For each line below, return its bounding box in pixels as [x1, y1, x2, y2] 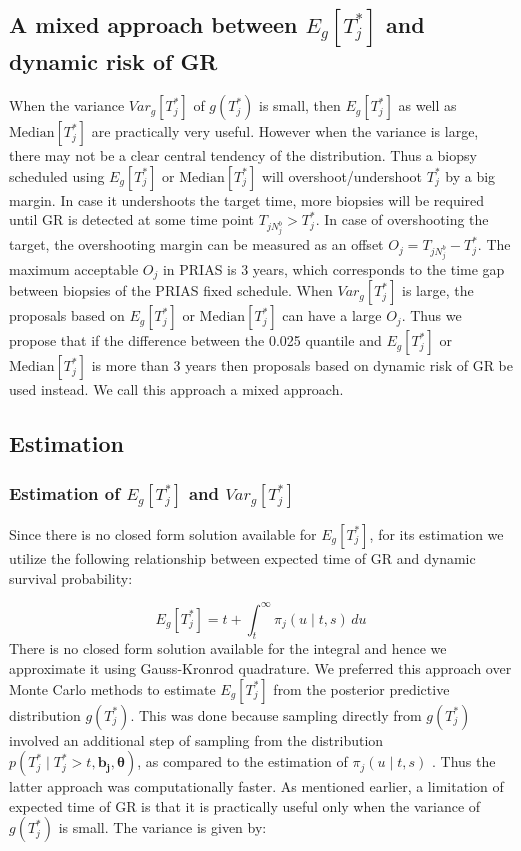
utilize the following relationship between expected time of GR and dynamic [9, 547, 476, 568]
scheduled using [9, 165, 105, 186]
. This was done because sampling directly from [130, 704, 422, 725]
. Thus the [431, 751, 496, 772]
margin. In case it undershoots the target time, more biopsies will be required [9, 189, 485, 210]
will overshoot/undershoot [261, 165, 423, 186]
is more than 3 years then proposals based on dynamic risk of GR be [91, 355, 513, 376]
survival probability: [9, 567, 133, 588]
